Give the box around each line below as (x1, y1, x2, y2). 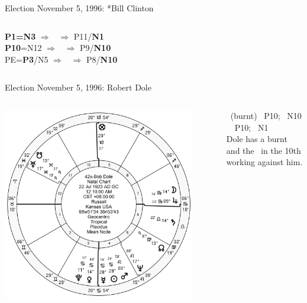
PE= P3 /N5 (5, 53, 49, 65)
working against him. (226, 156, 303, 168)
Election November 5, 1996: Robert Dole (5, 81, 151, 94)
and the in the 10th (226, 144, 301, 156)
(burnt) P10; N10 (230, 109, 302, 121)
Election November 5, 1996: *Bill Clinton (5, 2, 154, 14)
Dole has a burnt (226, 133, 287, 145)
